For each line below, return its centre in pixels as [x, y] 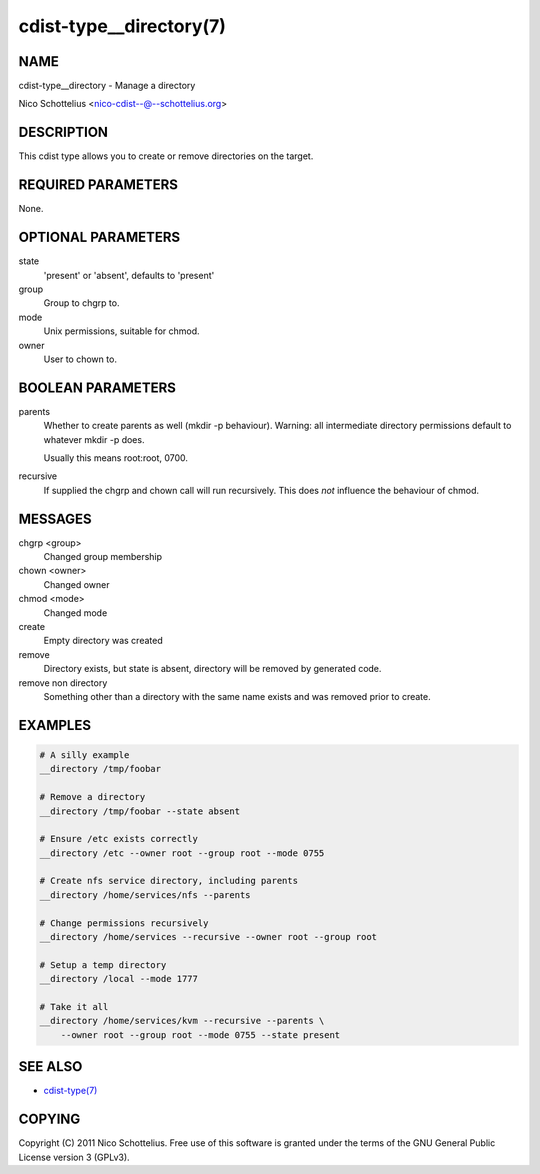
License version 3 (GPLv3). [74, 1157]
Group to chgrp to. [81, 303]
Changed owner [76, 584]
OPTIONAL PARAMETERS [99, 237]
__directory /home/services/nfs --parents [145, 894]
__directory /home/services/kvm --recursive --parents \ [182, 1021]
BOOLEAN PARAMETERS [97, 387]
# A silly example [84, 754]
